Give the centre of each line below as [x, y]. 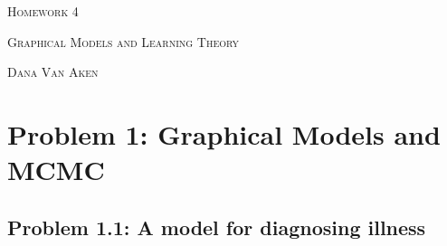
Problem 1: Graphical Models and [224, 134]
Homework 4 [43, 11]
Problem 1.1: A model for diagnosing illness [217, 227]
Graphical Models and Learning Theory [124, 41]
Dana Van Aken [53, 72]
